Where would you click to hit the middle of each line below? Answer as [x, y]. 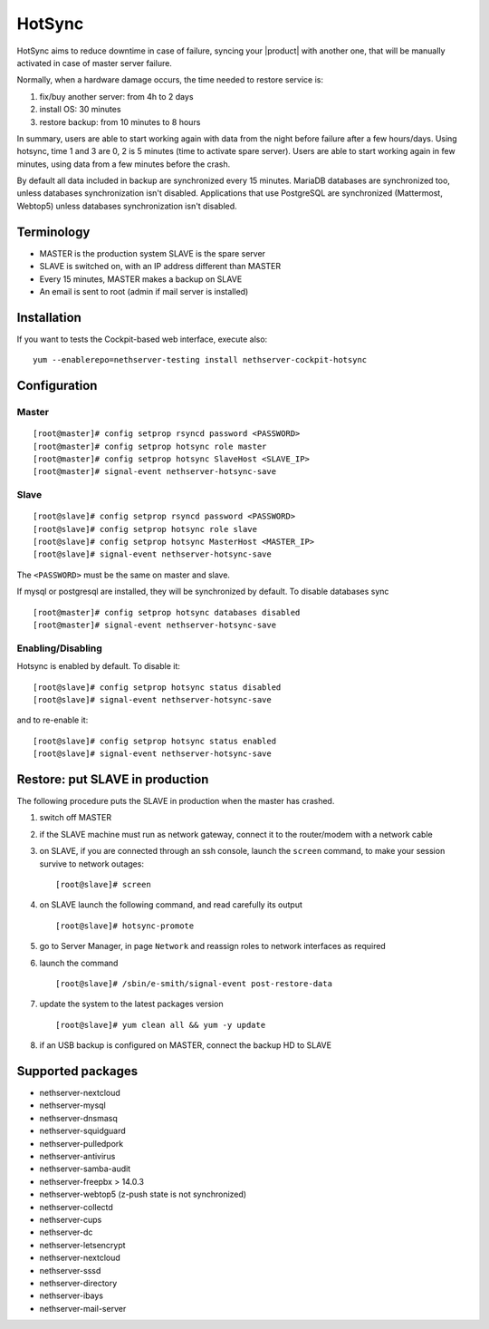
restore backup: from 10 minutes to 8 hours [120, 121]
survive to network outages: [92, 863]
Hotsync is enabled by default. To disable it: [98, 666]
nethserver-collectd [76, 1207]
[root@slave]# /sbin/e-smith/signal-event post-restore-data [194, 983]
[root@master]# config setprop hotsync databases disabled [167, 612]
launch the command [79, 963]
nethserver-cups [71, 1219]
